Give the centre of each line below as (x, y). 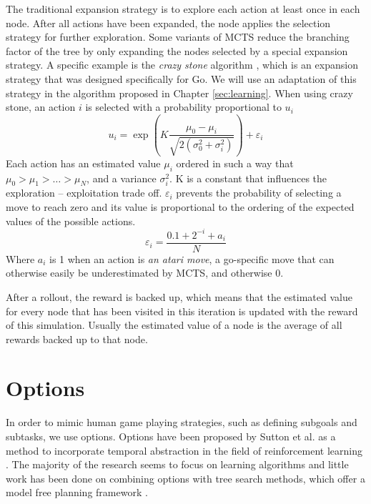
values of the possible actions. (71, 221)
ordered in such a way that (235, 163)
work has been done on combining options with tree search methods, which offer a (185, 478)
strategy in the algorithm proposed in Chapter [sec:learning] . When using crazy (179, 93)
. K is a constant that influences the (248, 178)
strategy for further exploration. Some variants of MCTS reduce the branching (178, 37)
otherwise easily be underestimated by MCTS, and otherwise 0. (145, 273)
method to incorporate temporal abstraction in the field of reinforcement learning (184, 450)
